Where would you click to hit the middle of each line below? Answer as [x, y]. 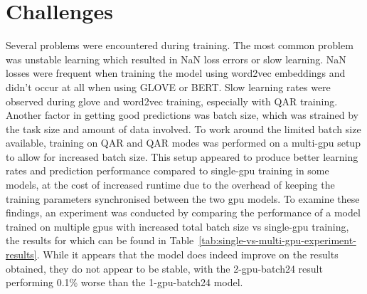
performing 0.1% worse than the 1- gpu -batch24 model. [124, 282]
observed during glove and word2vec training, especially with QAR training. [172, 101]
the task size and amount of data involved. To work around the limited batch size [183, 128]
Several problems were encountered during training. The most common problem [180, 45]
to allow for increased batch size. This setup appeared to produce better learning [182, 156]
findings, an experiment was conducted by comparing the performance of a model [183, 212]
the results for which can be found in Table [100, 240]
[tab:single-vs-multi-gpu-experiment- [277, 240]
